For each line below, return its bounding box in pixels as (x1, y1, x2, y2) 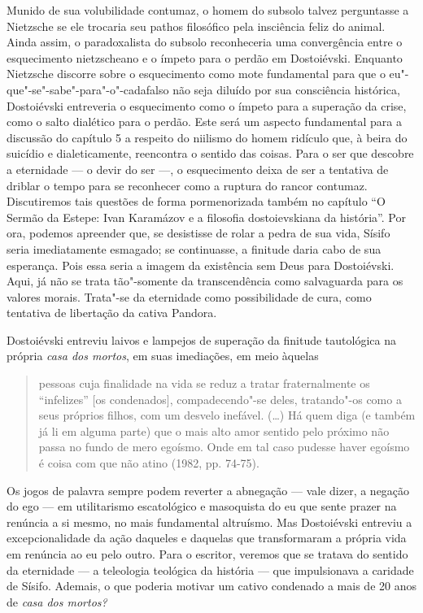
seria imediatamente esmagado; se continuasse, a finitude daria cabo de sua (7, 240, 382, 257)
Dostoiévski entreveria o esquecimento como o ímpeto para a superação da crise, (7, 97, 407, 114)
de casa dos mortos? (7, 593, 107, 610)
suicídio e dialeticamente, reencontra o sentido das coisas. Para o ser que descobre (7, 145, 414, 162)
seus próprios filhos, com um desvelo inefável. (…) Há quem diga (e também (38, 406, 416, 424)
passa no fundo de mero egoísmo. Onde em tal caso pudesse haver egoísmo (38, 438, 410, 455)
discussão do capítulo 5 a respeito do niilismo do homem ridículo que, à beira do (7, 128, 408, 146)
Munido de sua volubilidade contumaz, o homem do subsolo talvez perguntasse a (7, 2, 409, 18)
